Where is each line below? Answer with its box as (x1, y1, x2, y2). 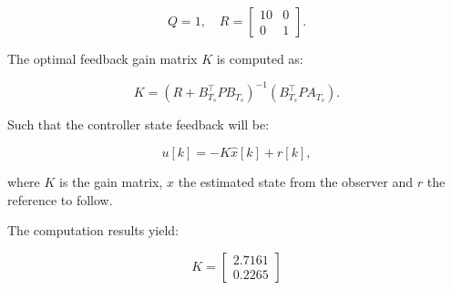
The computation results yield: (7, 221, 180, 240)
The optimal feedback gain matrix (7, 49, 198, 67)
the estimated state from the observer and (178, 171, 414, 191)
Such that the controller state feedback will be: (7, 115, 270, 134)
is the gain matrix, (59, 171, 163, 191)
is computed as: (216, 49, 303, 67)
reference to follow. (7, 190, 113, 209)
